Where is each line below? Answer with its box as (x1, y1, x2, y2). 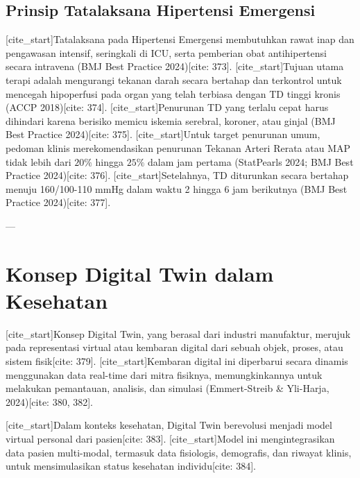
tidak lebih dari (6, 154, 71, 169)
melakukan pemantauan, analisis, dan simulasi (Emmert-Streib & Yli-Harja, (6, 381, 329, 395)
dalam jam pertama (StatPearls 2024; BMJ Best (148, 154, 354, 169)
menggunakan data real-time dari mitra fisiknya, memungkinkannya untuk (6, 367, 323, 382)
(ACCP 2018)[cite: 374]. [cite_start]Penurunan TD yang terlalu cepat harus (6, 100, 329, 114)
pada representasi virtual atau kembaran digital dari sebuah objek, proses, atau (6, 340, 343, 355)
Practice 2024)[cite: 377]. (6, 195, 111, 210)
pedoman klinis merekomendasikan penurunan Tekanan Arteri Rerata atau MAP (6, 140, 351, 155)
